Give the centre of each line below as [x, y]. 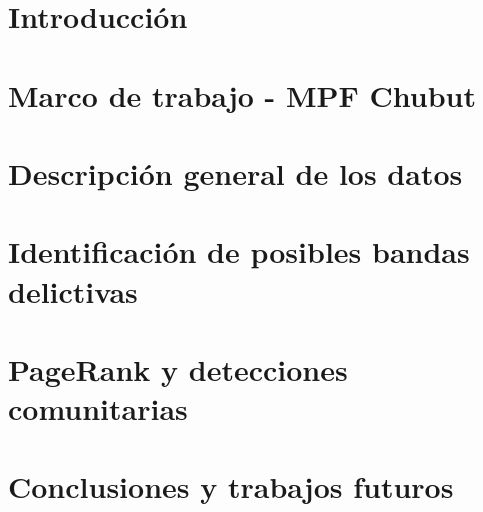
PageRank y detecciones [178, 368]
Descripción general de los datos [235, 172]
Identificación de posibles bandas [239, 251]
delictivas [73, 290]
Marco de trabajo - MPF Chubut [242, 94]
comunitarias [98, 408]
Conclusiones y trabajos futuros [231, 486]
